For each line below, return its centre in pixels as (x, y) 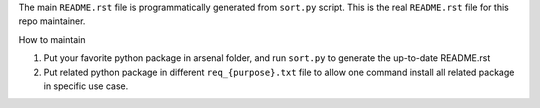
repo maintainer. (52, 21)
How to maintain (52, 39)
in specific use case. (86, 86)
